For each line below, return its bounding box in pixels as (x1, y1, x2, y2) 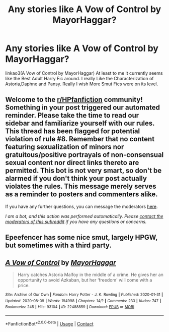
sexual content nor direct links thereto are (5, 158, 139, 167)
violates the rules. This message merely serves (5, 182, 157, 191)
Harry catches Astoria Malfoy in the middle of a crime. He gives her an (17, 271, 163, 278)
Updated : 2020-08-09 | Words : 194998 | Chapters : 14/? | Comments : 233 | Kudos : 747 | (5, 298, 161, 303)
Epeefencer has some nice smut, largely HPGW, (5, 233, 158, 242)
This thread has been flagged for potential (5, 127, 140, 136)
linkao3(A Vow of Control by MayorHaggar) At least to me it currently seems (5, 70, 163, 76)
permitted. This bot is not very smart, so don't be (5, 167, 162, 175)
